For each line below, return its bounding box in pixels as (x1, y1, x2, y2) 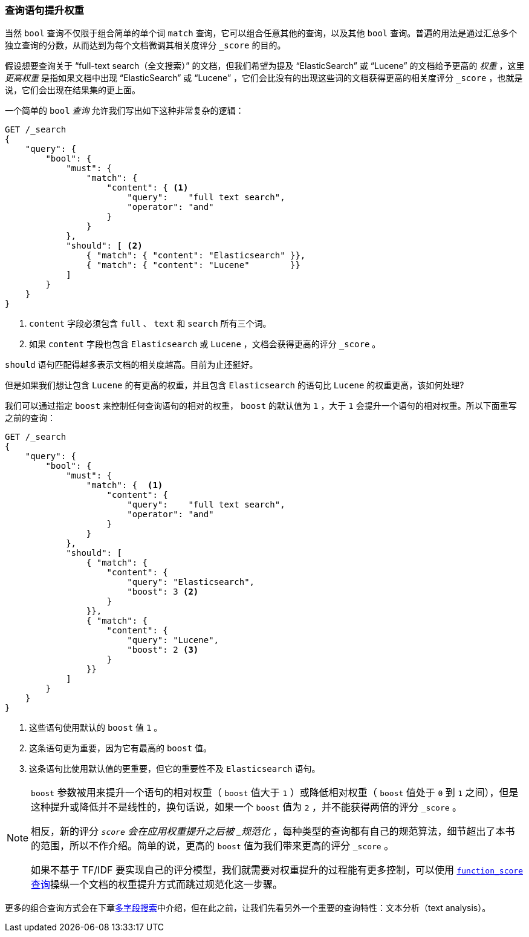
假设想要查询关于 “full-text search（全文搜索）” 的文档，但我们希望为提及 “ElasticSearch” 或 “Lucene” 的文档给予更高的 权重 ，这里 (5, 60, 525, 71)
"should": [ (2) (66, 241, 143, 251)
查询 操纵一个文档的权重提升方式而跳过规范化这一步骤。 (31, 878, 283, 891)
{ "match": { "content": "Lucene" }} (86, 260, 300, 270)
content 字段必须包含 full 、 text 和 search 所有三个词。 (29, 318, 271, 329)
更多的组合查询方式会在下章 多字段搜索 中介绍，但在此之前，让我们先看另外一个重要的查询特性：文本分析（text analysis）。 (5, 903, 491, 913)
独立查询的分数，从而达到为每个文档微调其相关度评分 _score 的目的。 (5, 40, 286, 51)
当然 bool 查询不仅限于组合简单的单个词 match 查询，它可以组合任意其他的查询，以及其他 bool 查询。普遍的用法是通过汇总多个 (5, 28, 518, 39)
